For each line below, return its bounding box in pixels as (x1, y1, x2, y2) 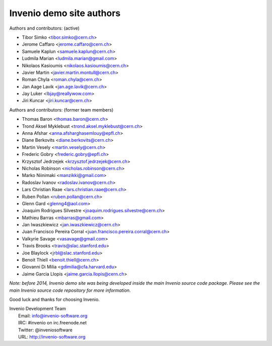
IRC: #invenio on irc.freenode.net (18, 320, 87, 326)
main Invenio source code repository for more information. (9, 287, 131, 293)
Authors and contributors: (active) (9, 25, 80, 31)
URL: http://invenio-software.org (18, 333, 86, 339)
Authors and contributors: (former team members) (9, 107, 114, 113)
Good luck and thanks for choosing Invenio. (9, 297, 100, 302)
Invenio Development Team (9, 306, 66, 312)
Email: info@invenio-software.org (18, 312, 88, 319)
